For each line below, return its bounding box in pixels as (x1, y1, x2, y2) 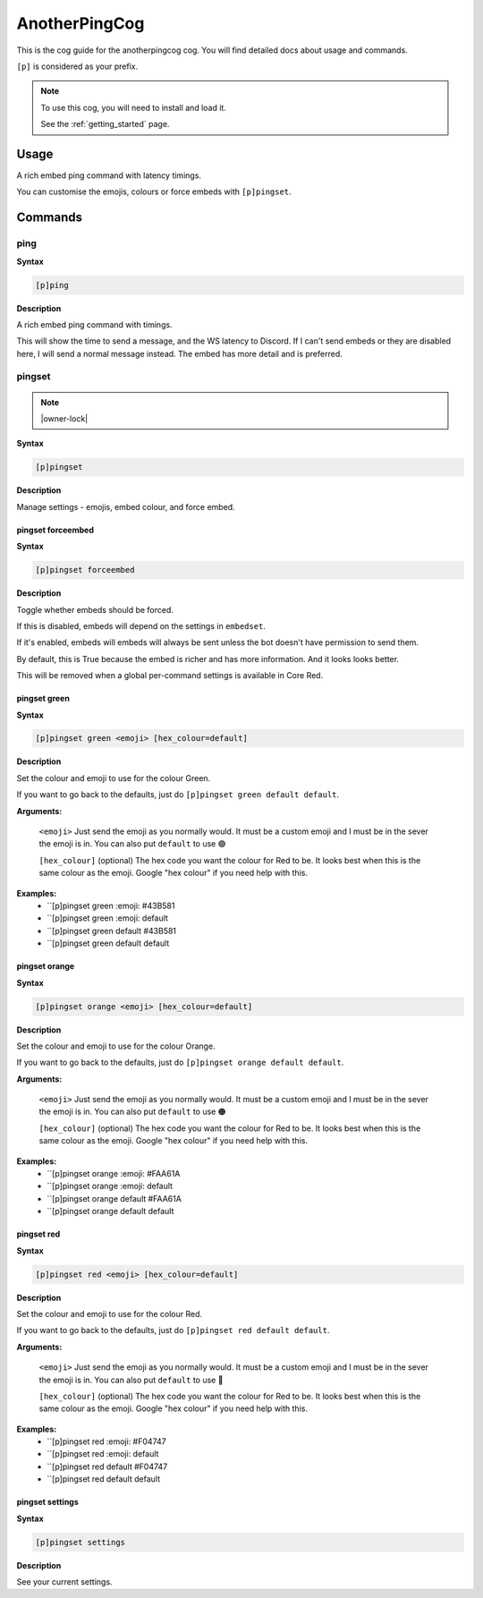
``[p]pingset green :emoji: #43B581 (47, 900, 175, 911)
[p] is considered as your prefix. (16, 61, 139, 72)
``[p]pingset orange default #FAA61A (47, 1193, 182, 1203)
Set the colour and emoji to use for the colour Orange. (16, 1041, 216, 1051)
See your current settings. (16, 1577, 113, 1587)
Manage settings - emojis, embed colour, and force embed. (16, 501, 236, 512)
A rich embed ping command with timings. (16, 319, 174, 330)
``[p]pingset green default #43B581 (47, 925, 177, 936)
